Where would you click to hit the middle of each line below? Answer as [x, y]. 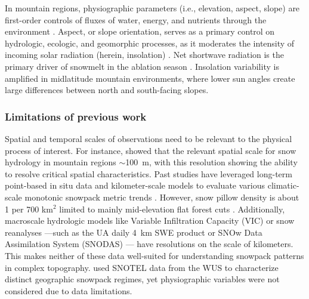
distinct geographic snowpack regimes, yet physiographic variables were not [142, 279]
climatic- [283, 185]
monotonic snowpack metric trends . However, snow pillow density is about [162, 197]
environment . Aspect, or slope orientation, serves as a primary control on [140, 31]
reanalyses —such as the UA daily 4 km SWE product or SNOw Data [134, 232]
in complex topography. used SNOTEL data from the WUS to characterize [142, 267]
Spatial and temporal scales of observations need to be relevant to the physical [149, 138]
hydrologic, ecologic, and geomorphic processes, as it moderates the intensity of [150, 43]
